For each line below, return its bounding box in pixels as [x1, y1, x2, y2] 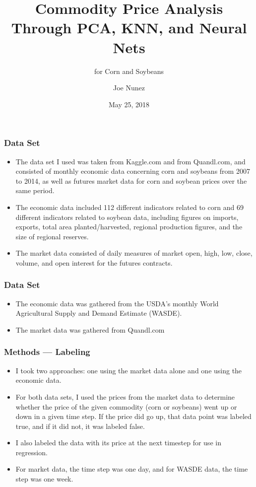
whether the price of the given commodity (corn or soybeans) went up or [15, 401, 237, 412]
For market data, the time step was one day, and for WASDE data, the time [15, 464, 248, 474]
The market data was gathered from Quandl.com [15, 324, 165, 335]
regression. [15, 447, 48, 457]
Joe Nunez [113, 82, 145, 93]
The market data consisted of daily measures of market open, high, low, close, [15, 248, 253, 258]
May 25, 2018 [108, 99, 150, 109]
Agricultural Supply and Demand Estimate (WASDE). [15, 308, 182, 318]
